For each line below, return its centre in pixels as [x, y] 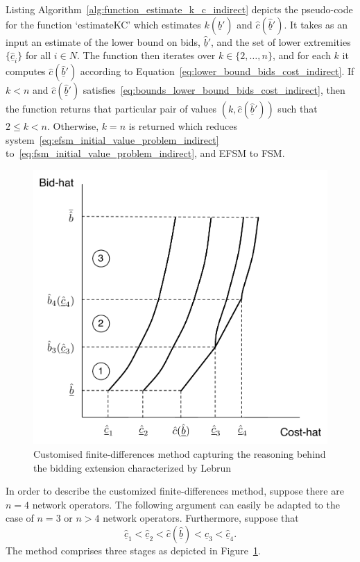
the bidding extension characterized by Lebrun [132, 467]
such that [298, 109]
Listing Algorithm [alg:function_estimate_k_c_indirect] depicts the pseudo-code [179, 9]
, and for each [301, 55]
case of [20, 518]
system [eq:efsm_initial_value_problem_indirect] [112, 139]
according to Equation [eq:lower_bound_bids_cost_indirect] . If [217, 71]
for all [38, 55]
